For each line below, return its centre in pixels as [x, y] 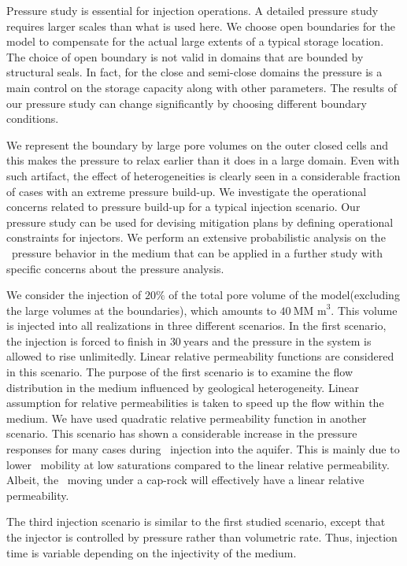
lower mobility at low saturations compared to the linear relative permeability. [198, 464]
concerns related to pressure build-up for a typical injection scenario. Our [183, 207]
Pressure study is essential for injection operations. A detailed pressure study [192, 10]
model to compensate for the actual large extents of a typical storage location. [195, 41]
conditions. [33, 118]
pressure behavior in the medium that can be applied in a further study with [197, 252]
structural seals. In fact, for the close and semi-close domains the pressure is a [194, 72]
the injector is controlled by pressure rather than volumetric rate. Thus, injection [202, 537]
